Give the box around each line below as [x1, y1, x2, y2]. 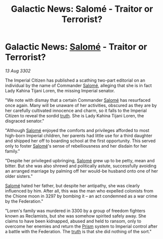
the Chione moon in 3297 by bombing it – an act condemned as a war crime [5, 193, 158, 199]
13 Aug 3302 [5, 67, 31, 74]
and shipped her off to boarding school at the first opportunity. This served [5, 138, 156, 144]
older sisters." [5, 173, 33, 179]
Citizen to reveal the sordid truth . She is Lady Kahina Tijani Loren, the [5, 112, 144, 118]
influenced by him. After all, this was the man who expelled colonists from [5, 188, 154, 194]
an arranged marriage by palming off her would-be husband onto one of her [5, 168, 159, 174]
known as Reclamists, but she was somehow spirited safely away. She [5, 213, 146, 218]
